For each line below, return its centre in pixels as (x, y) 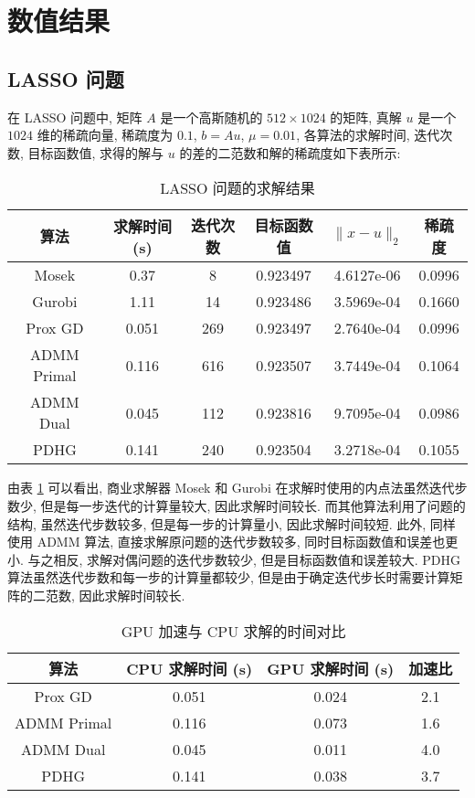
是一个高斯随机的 (211, 117)
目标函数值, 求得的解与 (96, 152)
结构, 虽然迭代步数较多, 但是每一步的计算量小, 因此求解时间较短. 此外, (217, 523)
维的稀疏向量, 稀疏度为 (105, 135)
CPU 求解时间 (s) (190, 668)
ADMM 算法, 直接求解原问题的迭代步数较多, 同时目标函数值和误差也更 (248, 542)
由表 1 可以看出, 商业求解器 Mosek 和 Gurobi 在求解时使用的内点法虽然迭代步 (237, 488)
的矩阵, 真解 (366, 117)
